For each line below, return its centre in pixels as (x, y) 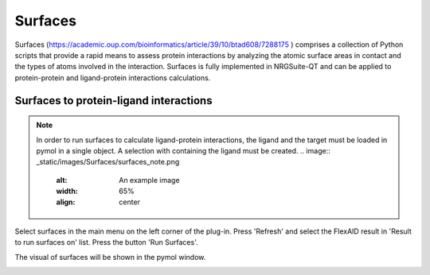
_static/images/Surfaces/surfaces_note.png (108, 162)
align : (66, 202)
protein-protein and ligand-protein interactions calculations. (113, 77)
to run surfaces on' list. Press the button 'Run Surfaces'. (106, 242)
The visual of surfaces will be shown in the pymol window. (110, 257)
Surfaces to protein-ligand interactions (113, 101)
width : (67, 192)
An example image (149, 180)
